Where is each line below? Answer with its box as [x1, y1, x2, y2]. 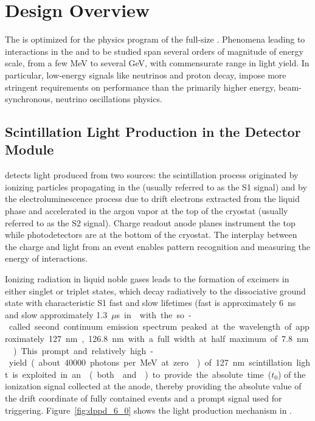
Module [5, 140, 54, 159]
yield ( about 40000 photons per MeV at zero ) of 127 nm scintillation [9, 356, 292, 369]
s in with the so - [116, 308, 192, 321]
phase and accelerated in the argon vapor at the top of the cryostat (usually [5, 204, 288, 217]
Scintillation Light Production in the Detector [5, 122, 301, 141]
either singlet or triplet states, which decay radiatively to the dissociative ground [5, 284, 306, 297]
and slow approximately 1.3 [5, 308, 108, 321]
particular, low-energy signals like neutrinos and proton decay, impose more [5, 68, 286, 81]
